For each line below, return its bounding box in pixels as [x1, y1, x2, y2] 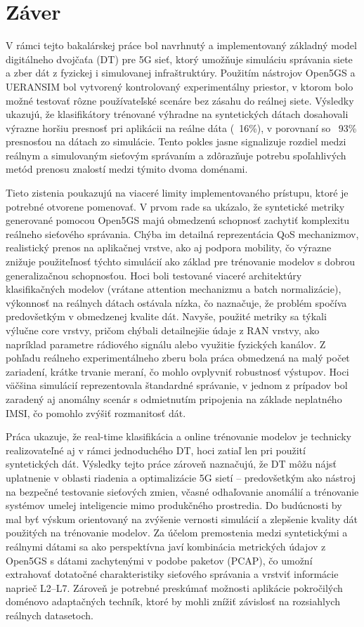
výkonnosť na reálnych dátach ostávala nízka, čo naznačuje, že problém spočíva [6, 295, 347, 310]
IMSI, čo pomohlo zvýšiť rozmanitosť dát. [6, 405, 186, 420]
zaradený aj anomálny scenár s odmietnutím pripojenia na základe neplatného [6, 391, 342, 406]
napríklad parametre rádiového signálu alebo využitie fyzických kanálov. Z [6, 336, 326, 351]
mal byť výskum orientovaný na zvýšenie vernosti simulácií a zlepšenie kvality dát [6, 511, 358, 526]
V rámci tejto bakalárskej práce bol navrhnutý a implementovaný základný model [6, 38, 357, 53]
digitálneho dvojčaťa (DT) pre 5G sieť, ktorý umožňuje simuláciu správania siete [6, 51, 353, 66]
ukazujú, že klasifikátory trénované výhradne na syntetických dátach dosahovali [6, 107, 349, 121]
